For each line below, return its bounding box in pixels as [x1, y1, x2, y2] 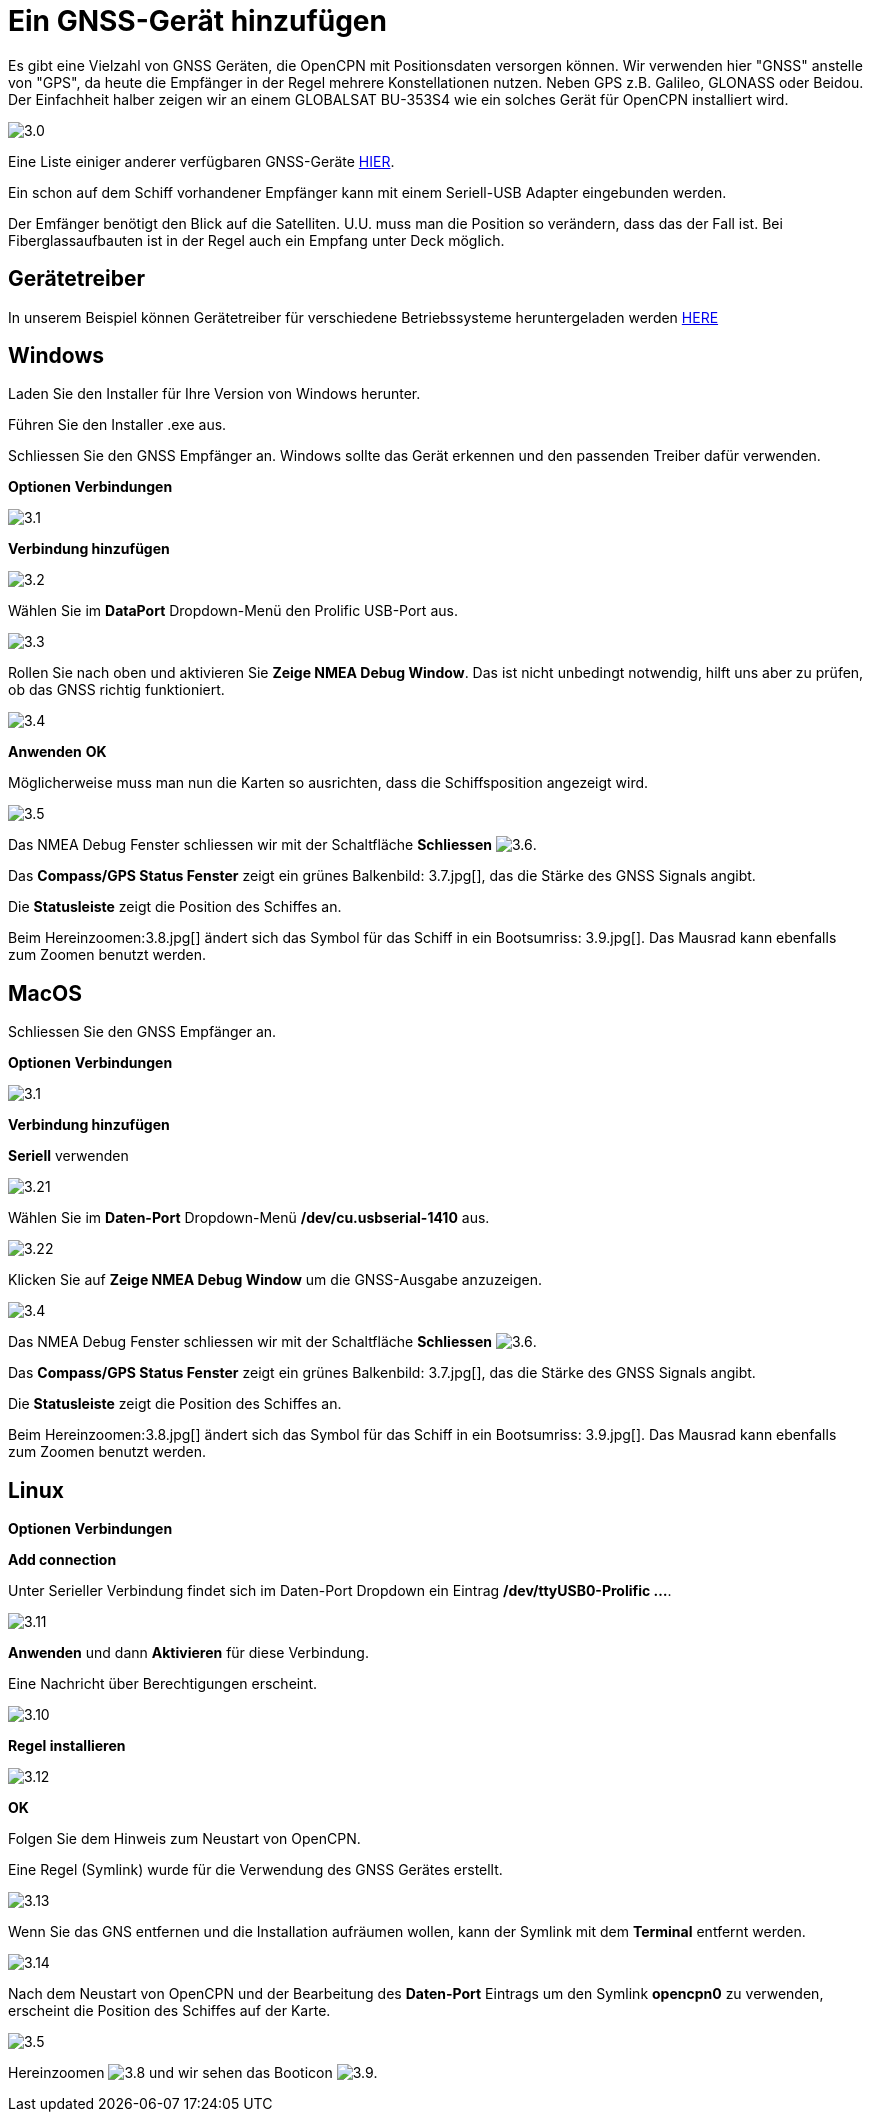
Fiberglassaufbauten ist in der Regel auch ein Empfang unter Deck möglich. [8, 231, 505, 249]
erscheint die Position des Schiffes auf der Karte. [8, 2002, 331, 2020]
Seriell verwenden [8, 1147, 129, 1165]
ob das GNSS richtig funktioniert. [8, 681, 225, 699]
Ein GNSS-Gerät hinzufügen [8, 4, 387, 38]
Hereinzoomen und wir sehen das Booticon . [8, 2064, 378, 2082]
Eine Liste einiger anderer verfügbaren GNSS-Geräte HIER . [8, 152, 395, 170]
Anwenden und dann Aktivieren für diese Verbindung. [8, 1644, 369, 1662]
